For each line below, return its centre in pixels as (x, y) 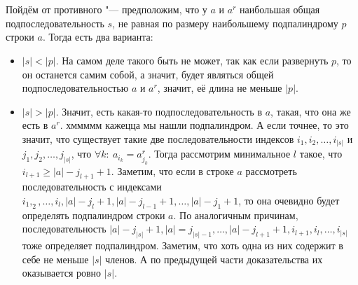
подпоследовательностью (75, 88)
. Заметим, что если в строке (172, 171)
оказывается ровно (62, 273)
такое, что (321, 154)
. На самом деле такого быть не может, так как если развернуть (192, 60)
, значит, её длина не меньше (220, 88)
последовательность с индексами (92, 187)
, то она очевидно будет (289, 200)
